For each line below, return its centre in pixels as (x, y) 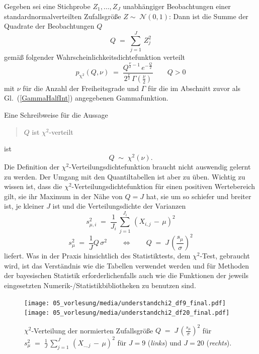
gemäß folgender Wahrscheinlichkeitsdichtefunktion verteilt (95, 57)
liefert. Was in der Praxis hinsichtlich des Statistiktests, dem (97, 256)
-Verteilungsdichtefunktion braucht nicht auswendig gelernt (160, 166)
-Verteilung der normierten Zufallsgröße (92, 330)
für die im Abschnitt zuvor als (194, 88)
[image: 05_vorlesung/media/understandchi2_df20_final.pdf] (127, 313)
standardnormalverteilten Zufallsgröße (63, 16)
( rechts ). (219, 342)
